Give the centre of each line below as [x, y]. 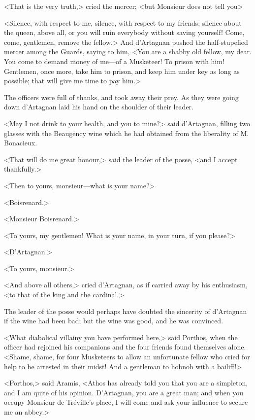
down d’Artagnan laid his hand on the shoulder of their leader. [99, 107]
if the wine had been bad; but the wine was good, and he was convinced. [114, 321]
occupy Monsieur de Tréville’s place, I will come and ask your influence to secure [126, 402]
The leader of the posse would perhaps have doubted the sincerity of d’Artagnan [126, 311]
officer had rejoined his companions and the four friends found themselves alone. [125, 347]
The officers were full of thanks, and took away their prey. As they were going [121, 97]
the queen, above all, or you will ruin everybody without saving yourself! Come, [124, 32]
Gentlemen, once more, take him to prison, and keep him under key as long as [122, 71]
